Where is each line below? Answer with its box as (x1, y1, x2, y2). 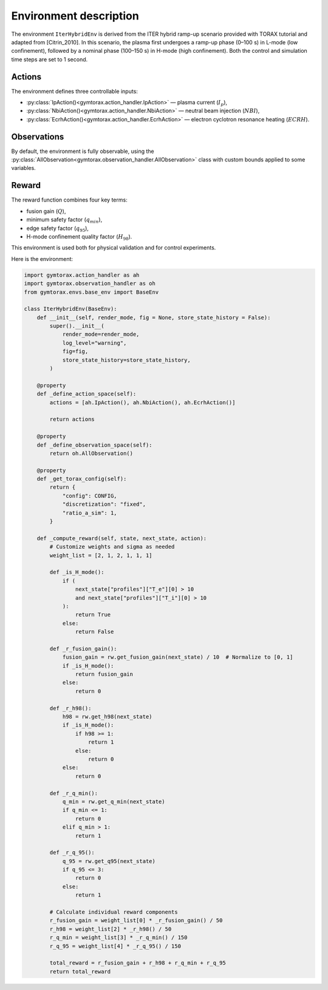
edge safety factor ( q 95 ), (26, 225, 89, 233)
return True (75, 611, 111, 619)
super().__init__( (49, 322, 104, 330)
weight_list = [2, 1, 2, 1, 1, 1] (49, 552, 152, 558)
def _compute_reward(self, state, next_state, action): (36, 535, 207, 541)
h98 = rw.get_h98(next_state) (62, 713, 152, 720)
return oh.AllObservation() (49, 450, 134, 456)
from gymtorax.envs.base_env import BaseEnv (24, 288, 159, 296)
